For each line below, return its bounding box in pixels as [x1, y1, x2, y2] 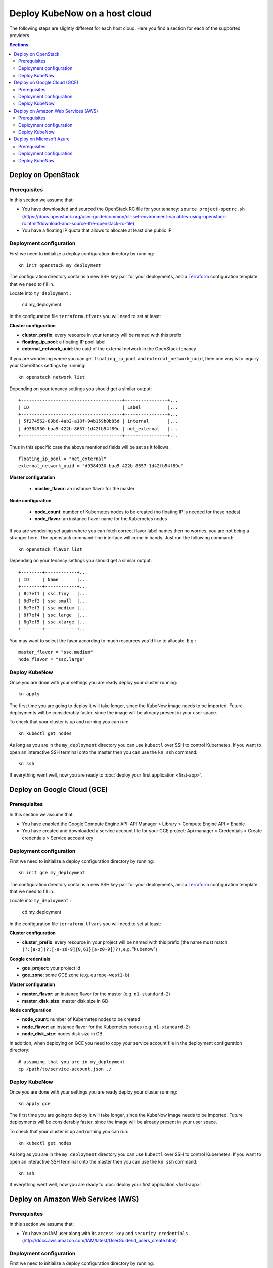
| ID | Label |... [18, 404, 178, 410]
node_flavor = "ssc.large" [18, 656, 85, 662]
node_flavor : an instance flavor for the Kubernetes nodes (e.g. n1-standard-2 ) [22, 1024, 190, 1030]
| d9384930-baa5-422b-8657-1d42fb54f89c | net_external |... [18, 426, 178, 431]
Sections [9, 42, 29, 48]
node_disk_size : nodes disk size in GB [22, 1031, 103, 1037]
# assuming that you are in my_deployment [18, 1059, 125, 1065]
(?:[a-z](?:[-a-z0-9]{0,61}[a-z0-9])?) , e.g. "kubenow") [22, 946, 158, 953]
